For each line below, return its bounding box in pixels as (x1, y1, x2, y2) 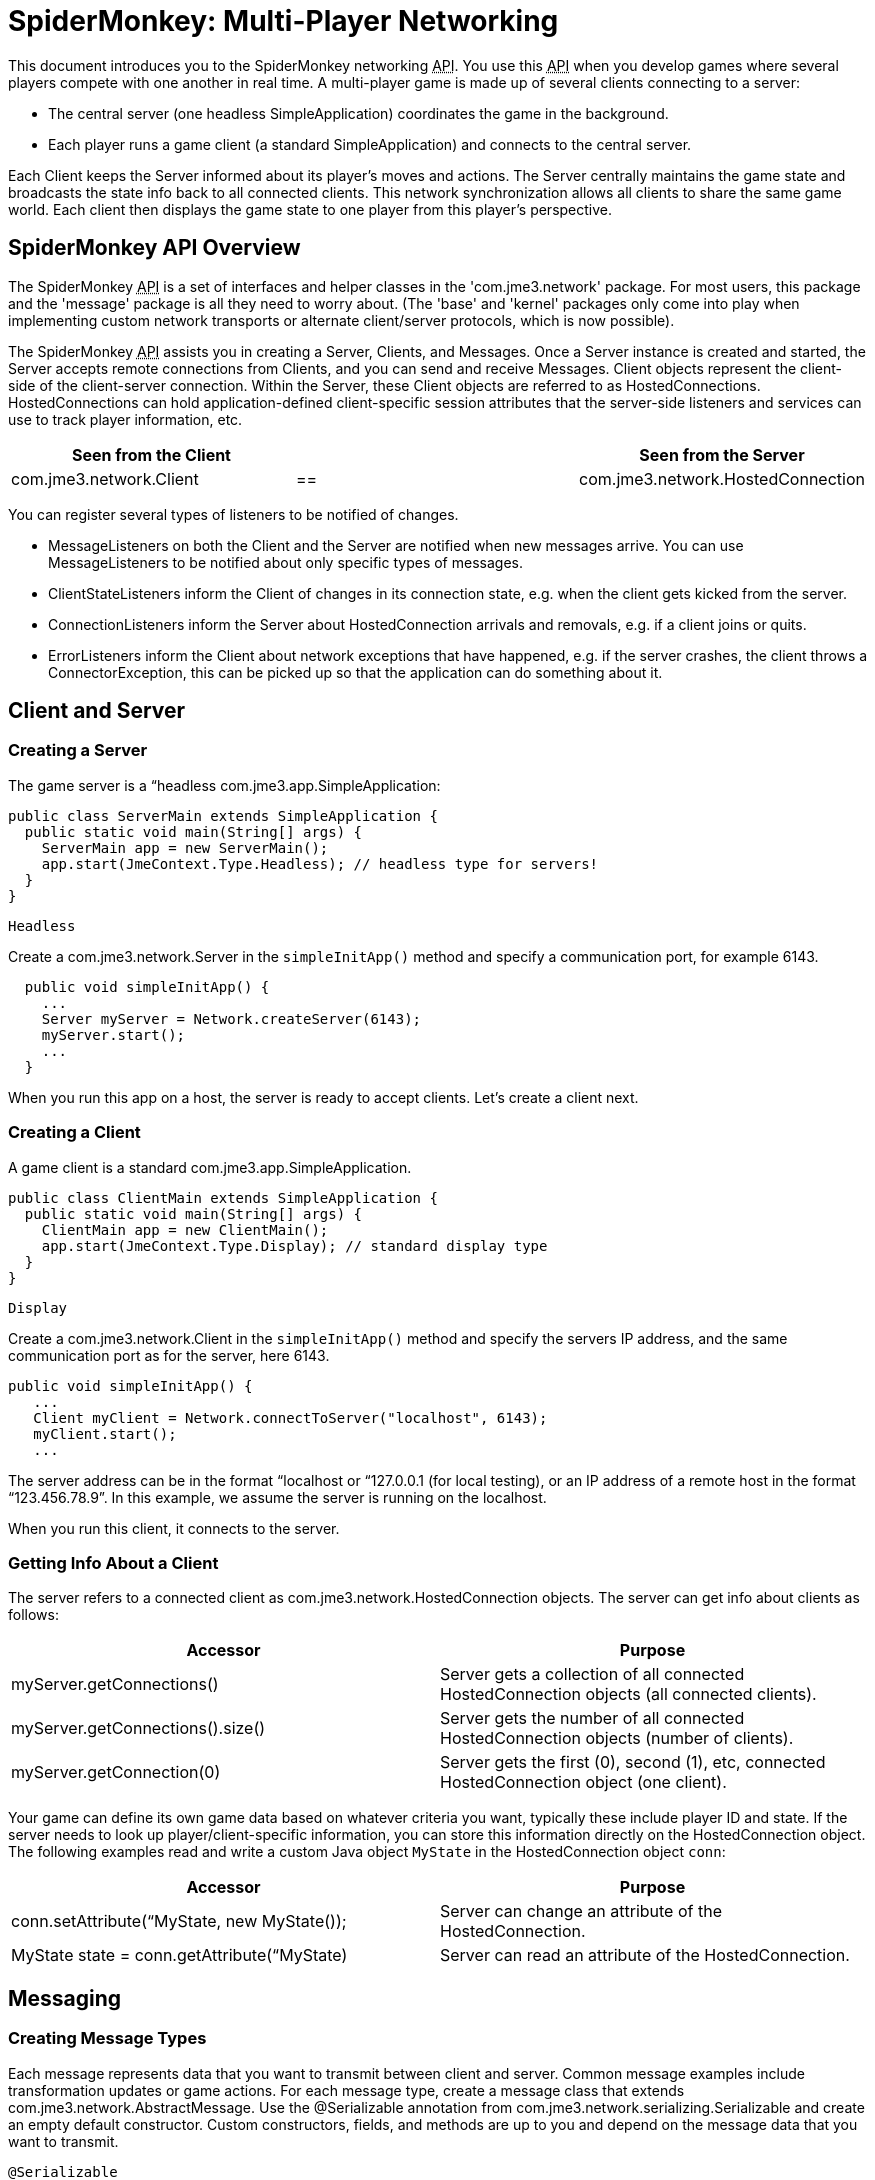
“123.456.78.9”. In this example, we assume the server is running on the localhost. (8, 1488, 547, 1506)
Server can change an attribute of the (440, 1901, 722, 1922)
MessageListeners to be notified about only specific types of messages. (48, 553, 523, 571)
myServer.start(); (41, 1026, 186, 1043)
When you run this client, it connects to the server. (8, 1519, 340, 1537)
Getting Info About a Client (8, 1552, 219, 1573)
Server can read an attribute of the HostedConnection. (440, 1945, 850, 1966)
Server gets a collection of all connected (440, 1664, 745, 1685)
